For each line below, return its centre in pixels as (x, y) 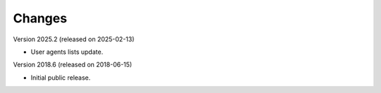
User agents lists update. (67, 52)
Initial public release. (61, 78)
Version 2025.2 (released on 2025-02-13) (74, 39)
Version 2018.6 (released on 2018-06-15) (73, 65)
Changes (40, 18)
